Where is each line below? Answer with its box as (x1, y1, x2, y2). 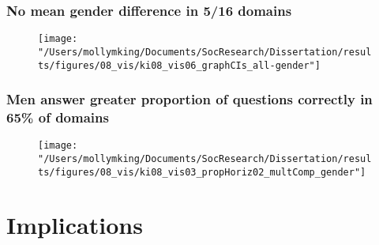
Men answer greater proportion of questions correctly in (6, 89, 373, 109)
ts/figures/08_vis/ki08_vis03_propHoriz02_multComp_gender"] (38, 166, 366, 178)
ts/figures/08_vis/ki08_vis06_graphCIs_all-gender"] (38, 59, 321, 71)
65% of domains (6, 107, 109, 127)
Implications (6, 209, 143, 241)
